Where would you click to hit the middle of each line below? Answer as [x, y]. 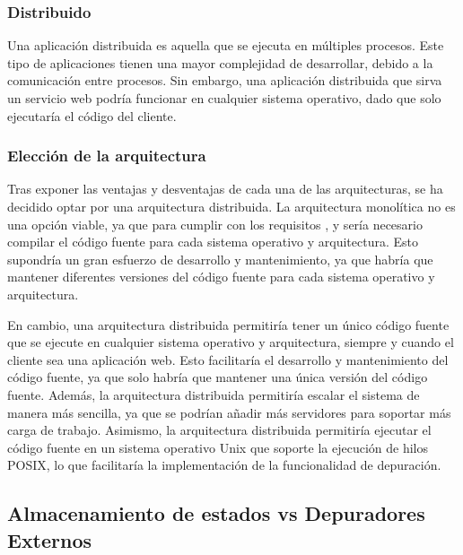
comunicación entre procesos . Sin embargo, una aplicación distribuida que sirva [225, 80]
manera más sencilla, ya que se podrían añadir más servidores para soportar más [229, 412]
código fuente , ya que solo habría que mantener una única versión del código [218, 377]
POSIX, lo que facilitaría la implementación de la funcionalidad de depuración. [224, 465]
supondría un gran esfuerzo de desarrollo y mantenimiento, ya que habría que [220, 259]
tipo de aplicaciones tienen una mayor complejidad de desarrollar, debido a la [220, 62]
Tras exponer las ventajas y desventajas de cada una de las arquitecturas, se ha [225, 189]
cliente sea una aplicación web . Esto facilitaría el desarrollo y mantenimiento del [228, 359]
